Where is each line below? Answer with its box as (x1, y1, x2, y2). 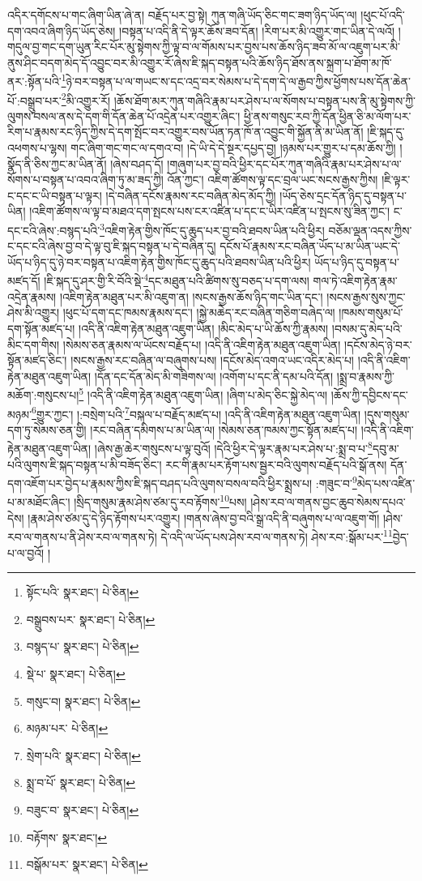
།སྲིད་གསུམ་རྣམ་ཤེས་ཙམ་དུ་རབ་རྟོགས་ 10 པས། (74, 491, 247, 511)
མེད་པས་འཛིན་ (356, 474, 416, 491)
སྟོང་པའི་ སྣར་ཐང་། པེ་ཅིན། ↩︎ (26, 584, 139, 601)
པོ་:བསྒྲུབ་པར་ (7, 92, 62, 109)
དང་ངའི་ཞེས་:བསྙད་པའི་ (7, 221, 100, 238)
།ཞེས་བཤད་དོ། (110, 155, 164, 172)
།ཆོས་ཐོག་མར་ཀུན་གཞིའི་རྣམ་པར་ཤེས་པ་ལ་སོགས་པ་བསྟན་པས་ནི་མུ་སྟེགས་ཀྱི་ (113, 92, 416, 109)
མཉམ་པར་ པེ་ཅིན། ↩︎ (26, 720, 109, 737)
